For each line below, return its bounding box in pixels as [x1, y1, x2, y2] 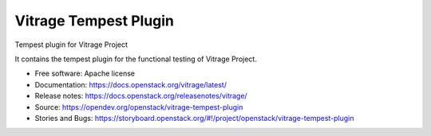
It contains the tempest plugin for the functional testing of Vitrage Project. [14, 54, 257, 64]
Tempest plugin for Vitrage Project [14, 40, 128, 49]
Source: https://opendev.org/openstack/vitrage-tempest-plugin [34, 102, 243, 111]
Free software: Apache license [34, 68, 136, 79]
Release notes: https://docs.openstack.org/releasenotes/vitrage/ [34, 91, 247, 101]
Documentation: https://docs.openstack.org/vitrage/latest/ [34, 80, 227, 89]
